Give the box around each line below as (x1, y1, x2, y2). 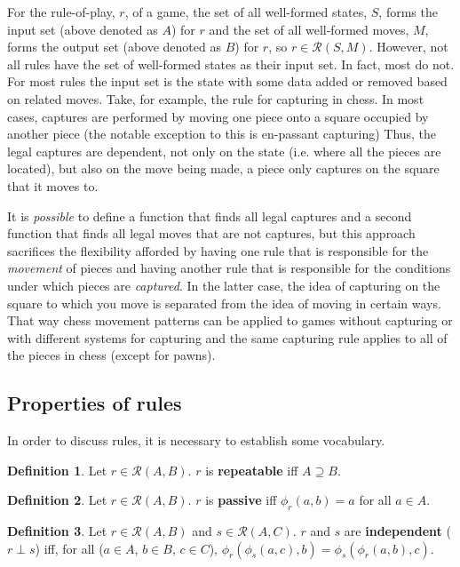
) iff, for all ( (35, 539, 104, 557)
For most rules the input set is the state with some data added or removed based (7, 72, 448, 91)
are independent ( (344, 522, 451, 540)
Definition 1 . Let (7, 460, 107, 479)
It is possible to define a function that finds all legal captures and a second (7, 206, 412, 225)
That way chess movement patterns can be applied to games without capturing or (7, 311, 453, 330)
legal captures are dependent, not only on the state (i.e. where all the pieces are (7, 141, 441, 160)
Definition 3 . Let (7, 522, 107, 540)
